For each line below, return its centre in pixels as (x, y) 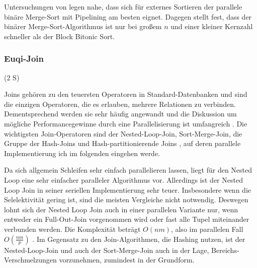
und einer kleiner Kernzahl (212, 26)
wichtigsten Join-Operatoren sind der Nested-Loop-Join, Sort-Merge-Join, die (123, 133)
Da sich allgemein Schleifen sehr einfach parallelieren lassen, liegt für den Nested (128, 170)
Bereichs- (225, 250)
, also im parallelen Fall (207, 229)
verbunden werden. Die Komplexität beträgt (72, 229)
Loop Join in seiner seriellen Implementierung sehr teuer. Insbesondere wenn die (127, 189)
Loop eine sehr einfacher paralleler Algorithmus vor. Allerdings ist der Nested (123, 179)
